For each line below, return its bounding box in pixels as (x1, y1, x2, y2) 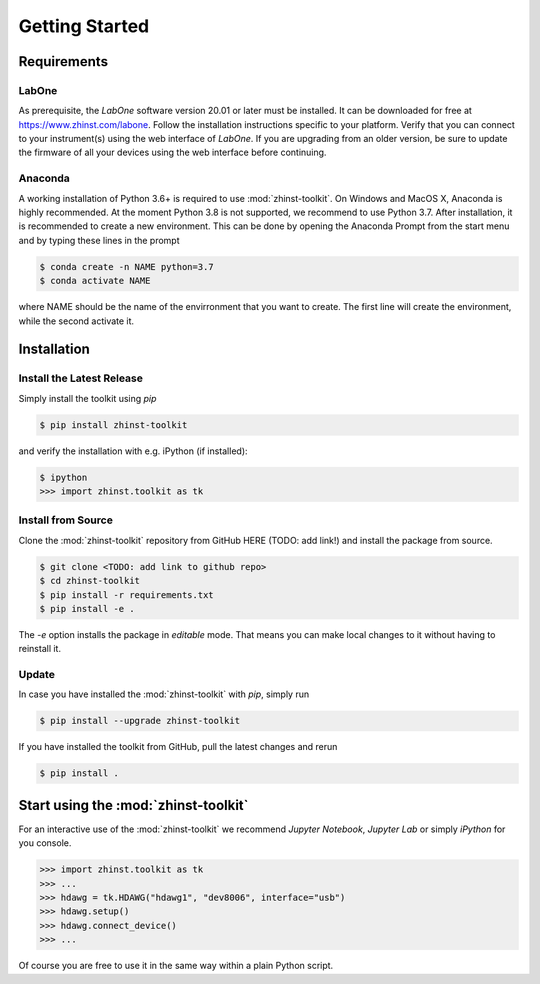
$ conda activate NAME (39, 275, 151, 287)
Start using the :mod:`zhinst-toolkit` (18, 796, 249, 814)
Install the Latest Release (18, 371, 144, 385)
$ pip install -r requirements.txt (39, 589, 214, 600)
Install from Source (18, 513, 114, 527)
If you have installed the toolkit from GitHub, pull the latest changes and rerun (18, 741, 338, 753)
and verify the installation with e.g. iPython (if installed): (18, 445, 249, 457)
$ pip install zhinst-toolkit (39, 419, 188, 430)
